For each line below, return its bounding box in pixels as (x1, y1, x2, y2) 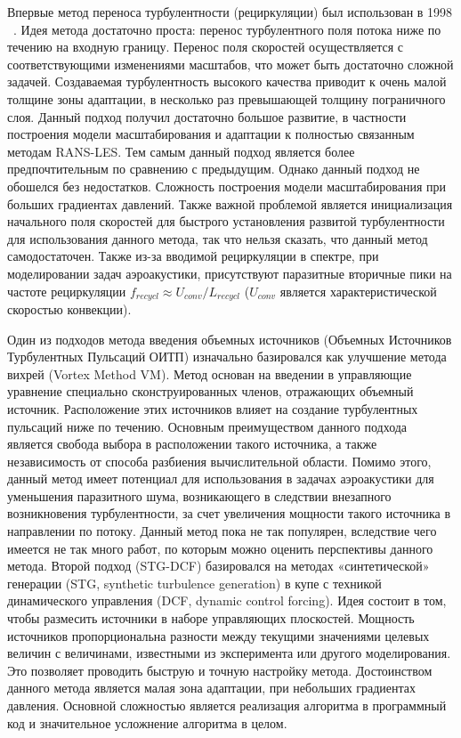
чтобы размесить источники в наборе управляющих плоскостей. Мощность (7, 609, 415, 628)
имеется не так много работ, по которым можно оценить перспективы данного (7, 539, 433, 557)
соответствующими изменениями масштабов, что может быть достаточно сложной (7, 54, 454, 73)
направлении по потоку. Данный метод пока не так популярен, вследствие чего (7, 522, 437, 540)
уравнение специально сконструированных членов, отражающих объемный (7, 382, 414, 401)
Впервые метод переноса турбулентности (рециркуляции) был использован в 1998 (7, 3, 453, 20)
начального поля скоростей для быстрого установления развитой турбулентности (7, 212, 445, 231)
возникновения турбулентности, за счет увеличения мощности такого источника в (7, 504, 451, 523)
